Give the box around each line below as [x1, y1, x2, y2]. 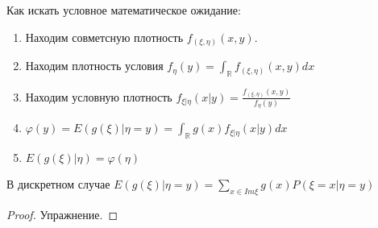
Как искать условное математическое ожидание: [6, 2, 241, 18]
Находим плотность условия [25, 57, 164, 74]
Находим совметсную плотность [25, 28, 184, 45]
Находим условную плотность [25, 88, 172, 105]
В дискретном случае [6, 176, 110, 193]
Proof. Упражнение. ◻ [6, 206, 118, 223]
